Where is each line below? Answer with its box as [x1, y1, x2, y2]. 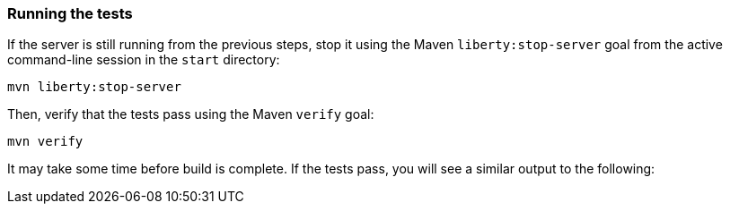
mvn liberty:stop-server [7, 80, 181, 95]
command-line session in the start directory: [7, 52, 280, 68]
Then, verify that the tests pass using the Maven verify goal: [7, 106, 374, 122]
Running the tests [7, 4, 133, 22]
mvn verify [7, 134, 84, 149]
